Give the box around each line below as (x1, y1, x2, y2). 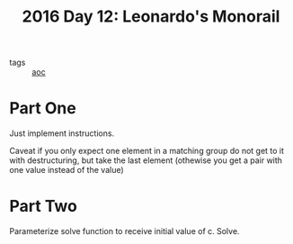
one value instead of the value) (9, 165, 124, 176)
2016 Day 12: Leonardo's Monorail (22, 6, 280, 27)
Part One (9, 98, 76, 119)
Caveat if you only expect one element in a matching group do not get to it (9, 146, 285, 157)
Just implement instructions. (9, 128, 115, 139)
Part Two (9, 196, 78, 217)
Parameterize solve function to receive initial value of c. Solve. (9, 226, 240, 237)
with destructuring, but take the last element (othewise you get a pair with (9, 155, 283, 166)
